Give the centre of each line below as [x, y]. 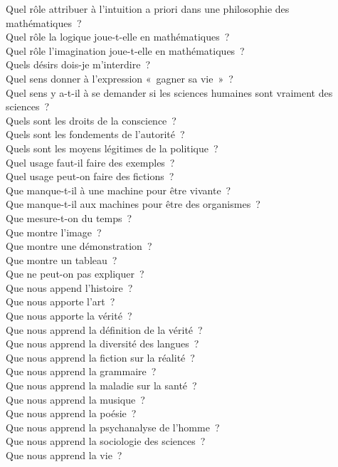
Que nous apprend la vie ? [64, 455]
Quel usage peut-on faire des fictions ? [90, 176]
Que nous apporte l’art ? [60, 301]
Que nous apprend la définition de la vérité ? [104, 329]
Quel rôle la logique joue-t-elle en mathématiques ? [118, 37]
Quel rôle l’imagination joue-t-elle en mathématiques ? [125, 50]
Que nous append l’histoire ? [69, 287]
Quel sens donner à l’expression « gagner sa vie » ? [120, 78]
